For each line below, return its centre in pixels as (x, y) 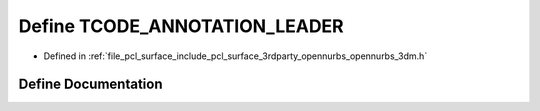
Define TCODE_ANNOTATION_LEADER (181, 26)
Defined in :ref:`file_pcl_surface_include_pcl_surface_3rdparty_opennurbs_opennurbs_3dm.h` (235, 56)
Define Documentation (90, 84)
